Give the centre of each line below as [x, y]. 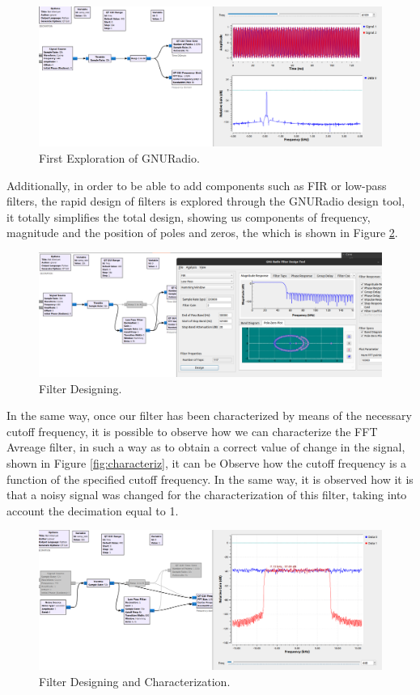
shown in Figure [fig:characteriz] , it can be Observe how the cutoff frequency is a [207, 463]
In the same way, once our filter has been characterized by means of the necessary [210, 415]
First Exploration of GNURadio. [119, 158]
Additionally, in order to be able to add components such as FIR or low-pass [197, 185]
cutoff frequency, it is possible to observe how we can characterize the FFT [192, 431]
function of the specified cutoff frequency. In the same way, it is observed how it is [210, 479]
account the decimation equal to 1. [93, 510]
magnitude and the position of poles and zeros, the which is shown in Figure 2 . [202, 233]
